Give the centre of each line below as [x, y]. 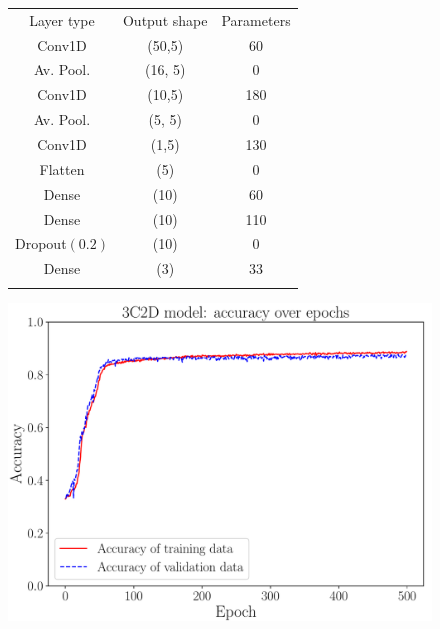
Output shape [165, 19]
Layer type [62, 19]
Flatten [62, 168]
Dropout [41, 243]
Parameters [256, 19]
